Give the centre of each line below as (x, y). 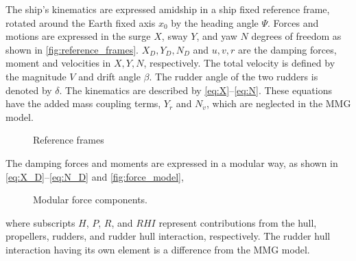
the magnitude (36, 76)
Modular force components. (91, 200)
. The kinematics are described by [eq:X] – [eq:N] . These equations (196, 90)
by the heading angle (215, 22)
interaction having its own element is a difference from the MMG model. (158, 249)
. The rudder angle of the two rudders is (234, 76)
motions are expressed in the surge (78, 36)
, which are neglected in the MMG (278, 103)
